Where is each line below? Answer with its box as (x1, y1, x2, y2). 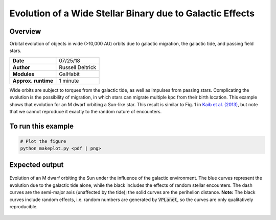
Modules (12, 70, 35, 78)
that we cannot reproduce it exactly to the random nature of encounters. (9, 109, 162, 115)
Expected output (9, 160, 64, 169)
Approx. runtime (12, 77, 54, 84)
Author (12, 64, 30, 71)
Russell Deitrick (59, 64, 97, 71)
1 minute (59, 77, 79, 84)
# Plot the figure (20, 138, 66, 144)
